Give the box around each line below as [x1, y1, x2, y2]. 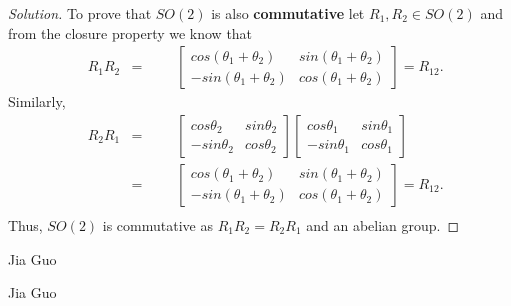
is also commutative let [211, 3, 365, 23]
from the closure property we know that [8, 22, 253, 43]
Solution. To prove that [8, 3, 152, 23]
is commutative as [102, 214, 213, 235]
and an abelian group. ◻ [306, 214, 460, 235]
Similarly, [8, 91, 66, 112]
